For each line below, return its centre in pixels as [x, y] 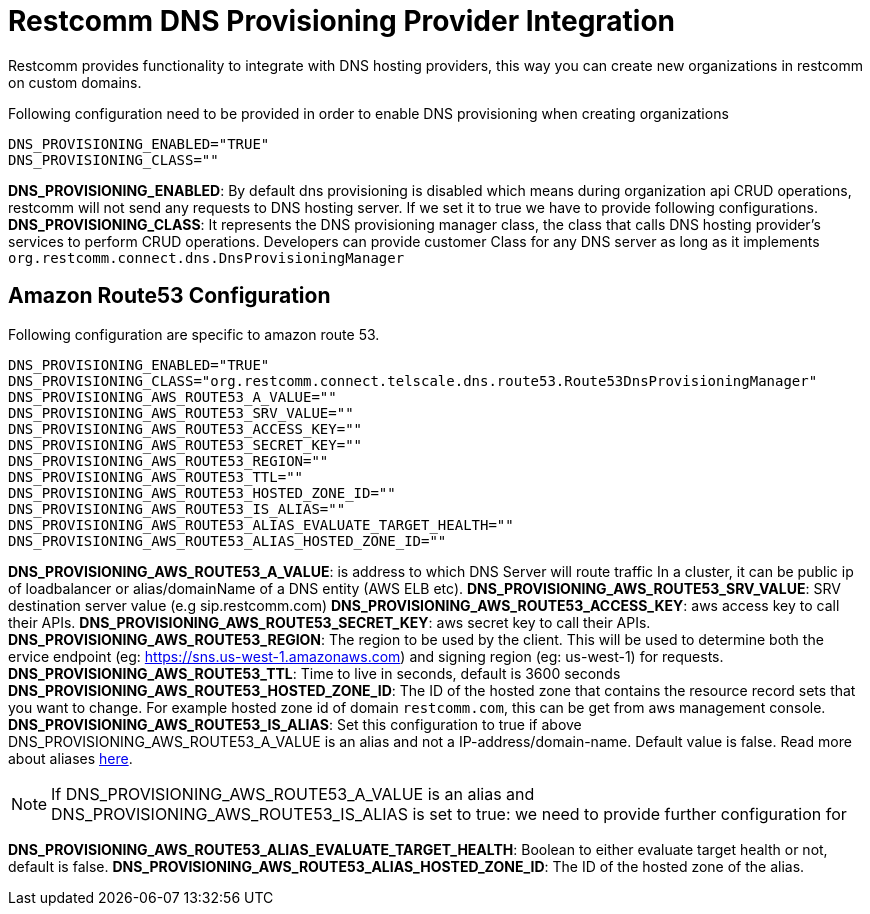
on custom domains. [75, 82]
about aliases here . [70, 758]
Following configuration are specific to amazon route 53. [194, 334]
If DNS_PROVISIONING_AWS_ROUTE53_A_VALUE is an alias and [293, 793]
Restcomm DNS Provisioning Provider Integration [342, 21]
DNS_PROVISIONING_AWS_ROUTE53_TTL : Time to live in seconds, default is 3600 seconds [314, 673]
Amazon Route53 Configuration [169, 296]
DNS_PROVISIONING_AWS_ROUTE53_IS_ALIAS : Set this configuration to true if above [295, 724]
